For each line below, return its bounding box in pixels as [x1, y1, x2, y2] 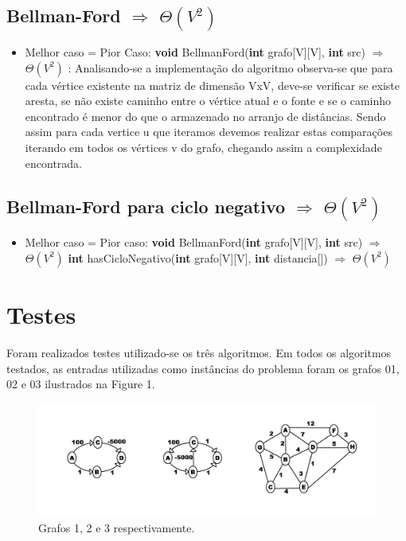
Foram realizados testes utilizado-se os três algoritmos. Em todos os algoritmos [6, 344, 392, 360]
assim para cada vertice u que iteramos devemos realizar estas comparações [25, 123, 392, 140]
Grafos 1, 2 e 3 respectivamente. [38, 520, 195, 536]
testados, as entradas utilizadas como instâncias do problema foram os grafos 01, [6, 360, 400, 376]
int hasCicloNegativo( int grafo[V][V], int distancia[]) [68, 249, 328, 266]
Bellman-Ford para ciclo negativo [6, 193, 286, 218]
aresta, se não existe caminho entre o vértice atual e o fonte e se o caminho [25, 92, 392, 109]
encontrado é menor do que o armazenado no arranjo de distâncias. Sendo [25, 107, 386, 124]
